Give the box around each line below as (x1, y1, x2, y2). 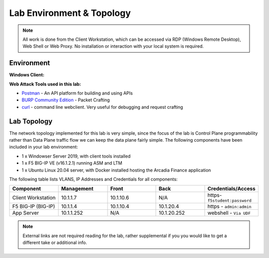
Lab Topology (9, 117, 53, 125)
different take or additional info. (22, 240, 87, 246)
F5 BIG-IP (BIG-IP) (12, 203, 55, 210)
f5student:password (207, 198, 252, 203)
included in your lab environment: (9, 144, 78, 150)
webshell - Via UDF (207, 209, 251, 216)
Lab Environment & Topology (9, 7, 131, 18)
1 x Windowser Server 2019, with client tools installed (21, 153, 131, 159)
